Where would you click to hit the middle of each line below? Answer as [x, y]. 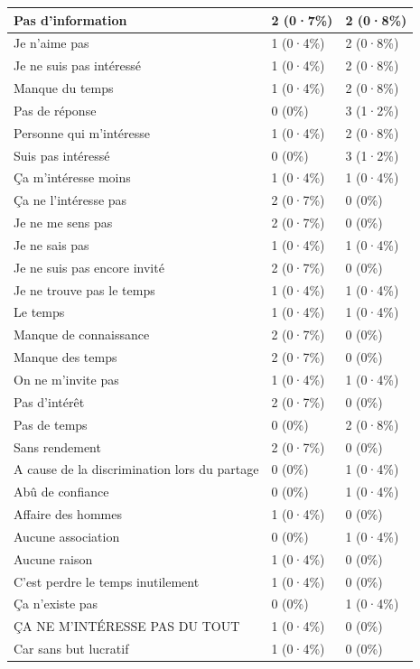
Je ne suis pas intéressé [77, 65]
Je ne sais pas [51, 244]
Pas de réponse [55, 110]
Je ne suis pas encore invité [89, 267]
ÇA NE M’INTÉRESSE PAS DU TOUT [127, 626]
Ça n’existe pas [56, 604]
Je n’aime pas [51, 43]
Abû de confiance [61, 492]
